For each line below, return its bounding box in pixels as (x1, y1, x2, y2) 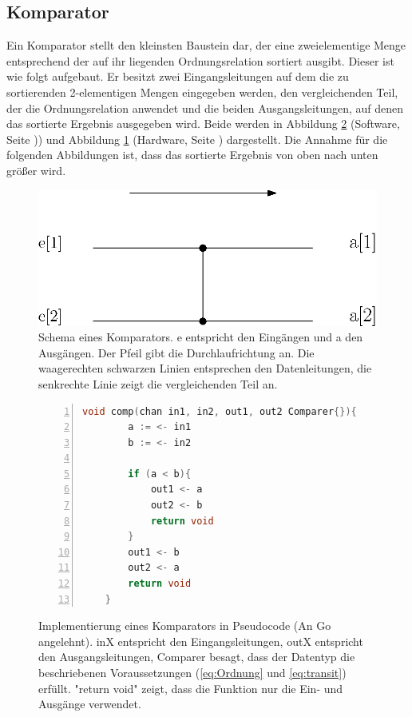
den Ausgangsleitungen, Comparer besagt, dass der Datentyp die (38, 648, 355, 665)
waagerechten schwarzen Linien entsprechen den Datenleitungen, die (38, 360, 372, 376)
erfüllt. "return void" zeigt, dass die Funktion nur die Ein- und (38, 679, 343, 696)
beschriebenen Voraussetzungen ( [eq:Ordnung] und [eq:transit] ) (38, 664, 347, 681)
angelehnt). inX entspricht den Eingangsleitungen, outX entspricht (38, 632, 363, 649)
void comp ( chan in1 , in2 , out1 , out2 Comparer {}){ (82, 405, 357, 417)
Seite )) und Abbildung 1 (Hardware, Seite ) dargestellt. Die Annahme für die (6, 130, 388, 147)
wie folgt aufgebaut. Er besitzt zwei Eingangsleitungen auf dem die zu (6, 68, 349, 85)
